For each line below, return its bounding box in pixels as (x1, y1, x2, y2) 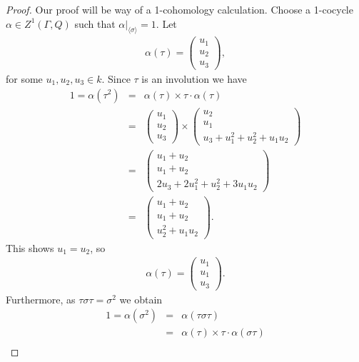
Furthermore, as (6, 291, 76, 306)
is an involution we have (141, 71, 247, 86)
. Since (101, 71, 131, 86)
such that (74, 16, 116, 31)
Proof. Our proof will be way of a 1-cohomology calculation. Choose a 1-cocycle (6, 2, 353, 16)
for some (6, 71, 43, 86)
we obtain (119, 291, 163, 306)
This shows (6, 240, 54, 255)
